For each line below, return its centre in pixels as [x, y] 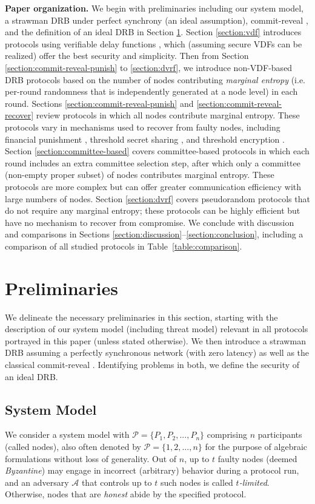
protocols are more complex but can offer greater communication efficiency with [153, 186]
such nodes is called [197, 482]
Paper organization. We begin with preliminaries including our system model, [154, 8]
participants [280, 434]
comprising [227, 434]
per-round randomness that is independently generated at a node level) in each [151, 91]
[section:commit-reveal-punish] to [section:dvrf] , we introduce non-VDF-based [149, 67]
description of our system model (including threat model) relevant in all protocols [157, 329]
